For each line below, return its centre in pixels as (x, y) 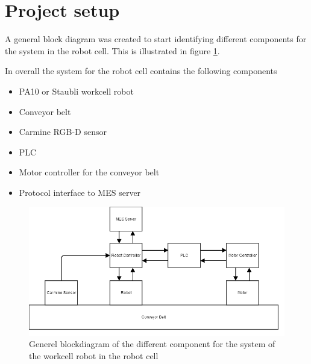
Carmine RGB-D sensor (63, 132)
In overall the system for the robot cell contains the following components (141, 71)
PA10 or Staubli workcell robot (76, 91)
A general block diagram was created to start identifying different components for (156, 39)
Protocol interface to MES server (80, 192)
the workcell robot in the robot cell (94, 355)
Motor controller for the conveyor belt (89, 172)
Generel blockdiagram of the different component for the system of (152, 344)
